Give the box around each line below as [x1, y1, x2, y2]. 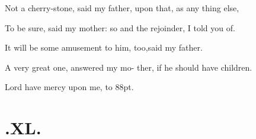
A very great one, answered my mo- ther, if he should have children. [5, 61, 252, 73]
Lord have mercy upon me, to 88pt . [5, 81, 134, 93]
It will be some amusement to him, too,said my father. [5, 41, 203, 54]
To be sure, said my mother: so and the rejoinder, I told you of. [5, 21, 235, 34]
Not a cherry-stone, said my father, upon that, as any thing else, [5, 2, 239, 14]
